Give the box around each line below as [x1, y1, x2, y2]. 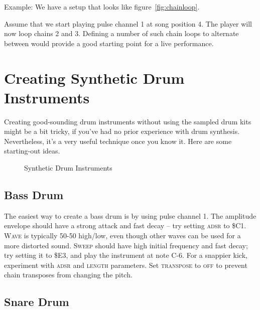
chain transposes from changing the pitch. [4, 269, 133, 280]
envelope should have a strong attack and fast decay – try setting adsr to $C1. [4, 220, 246, 231]
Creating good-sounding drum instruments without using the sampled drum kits [4, 116, 251, 126]
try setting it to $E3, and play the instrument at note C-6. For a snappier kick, [4, 250, 247, 260]
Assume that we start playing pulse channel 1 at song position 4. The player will [4, 18, 252, 29]
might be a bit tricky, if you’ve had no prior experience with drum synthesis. [4, 126, 240, 136]
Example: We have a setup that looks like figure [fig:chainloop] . [4, 2, 200, 12]
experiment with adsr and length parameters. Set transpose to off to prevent [4, 259, 247, 270]
